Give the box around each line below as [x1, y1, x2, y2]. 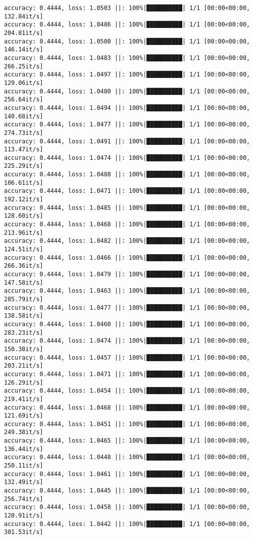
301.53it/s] [4, 529, 43, 536]
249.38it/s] [4, 429, 43, 436]
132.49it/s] [4, 479, 43, 486]
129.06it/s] [4, 79, 43, 86]
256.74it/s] [4, 495, 43, 503]
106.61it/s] [4, 179, 43, 186]
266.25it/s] [4, 62, 43, 70]
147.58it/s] [4, 279, 43, 286]
